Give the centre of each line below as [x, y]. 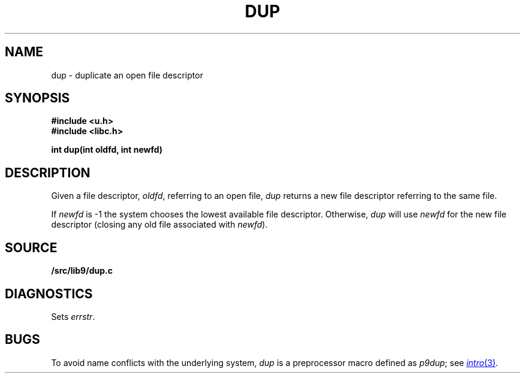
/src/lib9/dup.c [82, 271]
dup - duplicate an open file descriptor [127, 75]
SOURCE [31, 247]
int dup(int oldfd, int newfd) [107, 150]
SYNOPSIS [37, 98]
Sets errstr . [73, 316]
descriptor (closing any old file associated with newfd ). [159, 225]
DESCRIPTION [48, 173]
